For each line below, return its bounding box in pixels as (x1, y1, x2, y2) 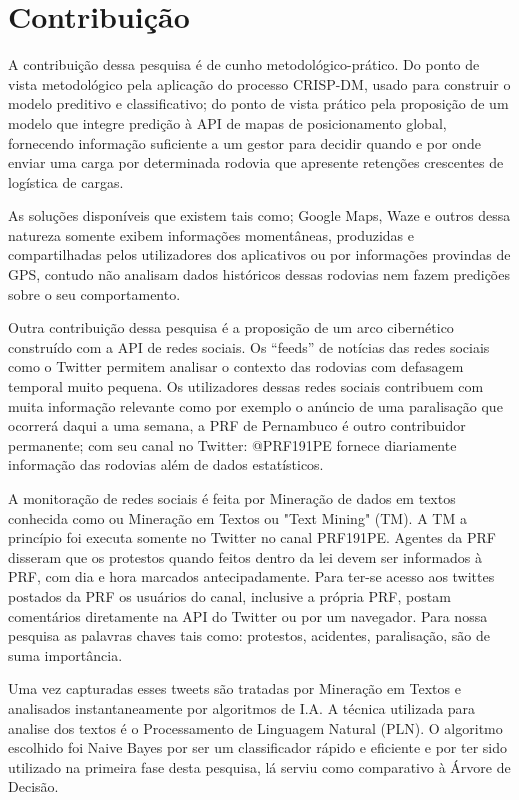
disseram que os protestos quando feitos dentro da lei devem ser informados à (8, 546, 483, 567)
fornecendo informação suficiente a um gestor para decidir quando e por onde (8, 132, 481, 153)
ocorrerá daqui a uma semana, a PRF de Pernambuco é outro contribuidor (8, 415, 466, 436)
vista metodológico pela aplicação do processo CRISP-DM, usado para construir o (8, 73, 511, 94)
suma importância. (8, 644, 123, 665)
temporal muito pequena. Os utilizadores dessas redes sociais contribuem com (8, 376, 484, 397)
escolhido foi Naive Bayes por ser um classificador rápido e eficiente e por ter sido (8, 737, 507, 758)
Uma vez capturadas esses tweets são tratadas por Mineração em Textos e (8, 678, 461, 699)
